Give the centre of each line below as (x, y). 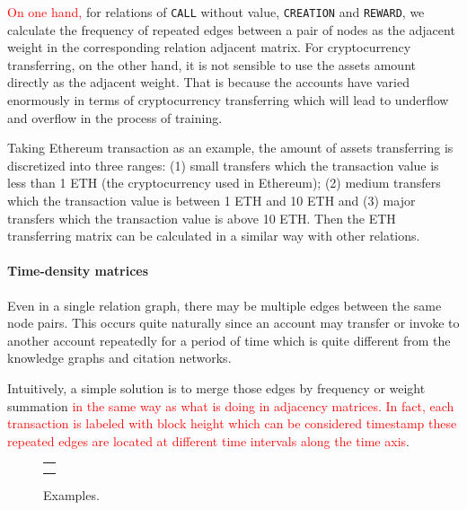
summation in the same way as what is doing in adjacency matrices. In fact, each (231, 405)
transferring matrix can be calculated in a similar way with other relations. (214, 236)
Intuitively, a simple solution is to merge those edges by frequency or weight (216, 387)
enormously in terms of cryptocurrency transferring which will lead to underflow (228, 100)
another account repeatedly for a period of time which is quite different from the (229, 340)
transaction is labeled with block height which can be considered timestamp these (232, 423)
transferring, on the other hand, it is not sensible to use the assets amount (211, 64)
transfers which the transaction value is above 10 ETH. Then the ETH (202, 218)
